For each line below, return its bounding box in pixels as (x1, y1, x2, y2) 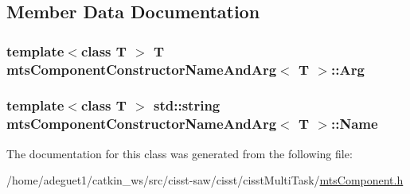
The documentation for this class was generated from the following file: (6, 145, 353, 161)
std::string (154, 95, 221, 115)
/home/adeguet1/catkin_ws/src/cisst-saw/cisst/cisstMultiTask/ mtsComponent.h (6, 172, 404, 188)
